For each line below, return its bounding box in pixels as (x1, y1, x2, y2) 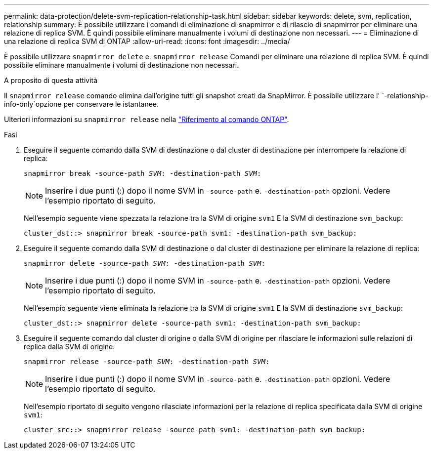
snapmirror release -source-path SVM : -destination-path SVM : (24, 358, 270, 366)
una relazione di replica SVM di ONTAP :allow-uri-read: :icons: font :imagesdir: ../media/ (4, 37, 290, 45)
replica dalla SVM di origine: (24, 342, 115, 351)
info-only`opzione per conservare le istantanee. (4, 100, 159, 108)
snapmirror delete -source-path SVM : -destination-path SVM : (24, 259, 265, 267)
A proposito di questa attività (4, 76, 98, 84)
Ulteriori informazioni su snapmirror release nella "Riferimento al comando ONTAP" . (4, 115, 289, 124)
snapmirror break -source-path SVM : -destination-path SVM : (24, 169, 261, 177)
